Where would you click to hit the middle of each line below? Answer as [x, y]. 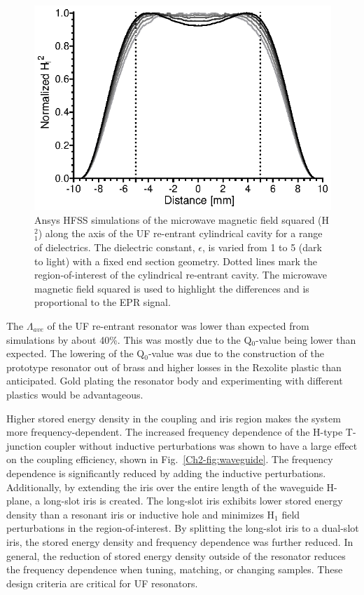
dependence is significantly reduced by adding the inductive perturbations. [166, 473]
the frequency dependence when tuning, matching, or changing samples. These [175, 569]
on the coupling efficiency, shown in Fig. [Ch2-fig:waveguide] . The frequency [170, 459]
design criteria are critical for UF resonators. [102, 583]
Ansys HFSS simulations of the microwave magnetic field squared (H [182, 219]
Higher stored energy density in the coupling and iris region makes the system [174, 418]
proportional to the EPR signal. [103, 302]
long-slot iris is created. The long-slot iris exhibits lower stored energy [193, 501]
